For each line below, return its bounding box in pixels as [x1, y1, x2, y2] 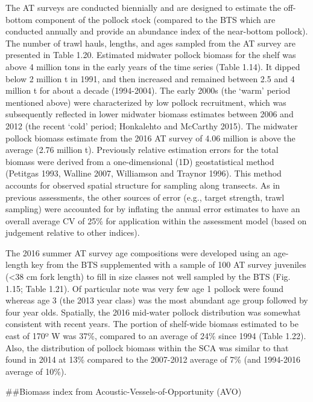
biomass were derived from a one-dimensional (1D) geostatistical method [5, 155, 274, 167]
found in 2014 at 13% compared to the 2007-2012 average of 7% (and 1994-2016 [5, 353, 300, 366]
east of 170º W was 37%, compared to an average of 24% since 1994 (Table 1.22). [5, 329, 306, 342]
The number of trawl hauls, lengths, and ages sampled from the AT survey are [5, 36, 296, 49]
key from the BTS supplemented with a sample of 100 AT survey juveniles [31, 258, 306, 271]
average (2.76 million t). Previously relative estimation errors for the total [5, 143, 279, 156]
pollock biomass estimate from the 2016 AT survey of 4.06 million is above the [5, 131, 296, 144]
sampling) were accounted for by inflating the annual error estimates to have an [5, 203, 300, 215]
